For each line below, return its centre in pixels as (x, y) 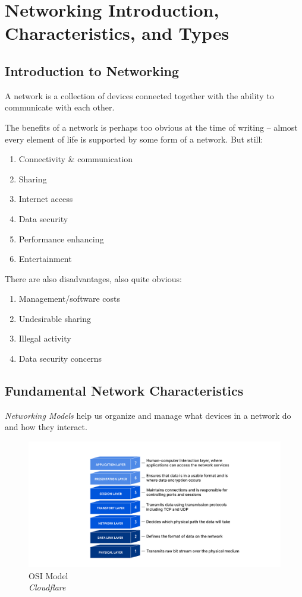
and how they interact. (46, 427)
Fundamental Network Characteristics (124, 391)
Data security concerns (60, 358)
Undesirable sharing (55, 318)
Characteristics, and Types (117, 33)
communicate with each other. (60, 107)
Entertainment (45, 259)
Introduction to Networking (92, 70)
